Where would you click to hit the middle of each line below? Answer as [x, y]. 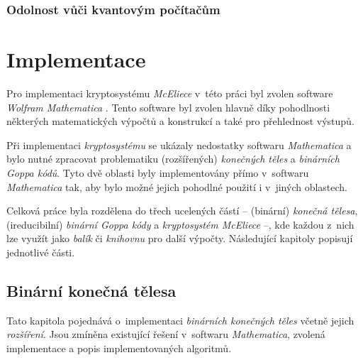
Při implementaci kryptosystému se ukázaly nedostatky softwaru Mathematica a [179, 144]
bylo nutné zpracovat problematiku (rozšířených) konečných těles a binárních [173, 159]
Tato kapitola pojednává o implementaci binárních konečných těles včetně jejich [180, 320]
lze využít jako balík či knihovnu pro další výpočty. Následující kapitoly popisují [180, 238]
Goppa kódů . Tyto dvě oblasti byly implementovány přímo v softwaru [158, 172]
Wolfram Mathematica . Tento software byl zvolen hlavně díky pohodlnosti [168, 107]
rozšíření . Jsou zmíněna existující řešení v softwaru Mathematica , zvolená [166, 334]
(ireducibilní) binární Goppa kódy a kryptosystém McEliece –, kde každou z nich [180, 224]
